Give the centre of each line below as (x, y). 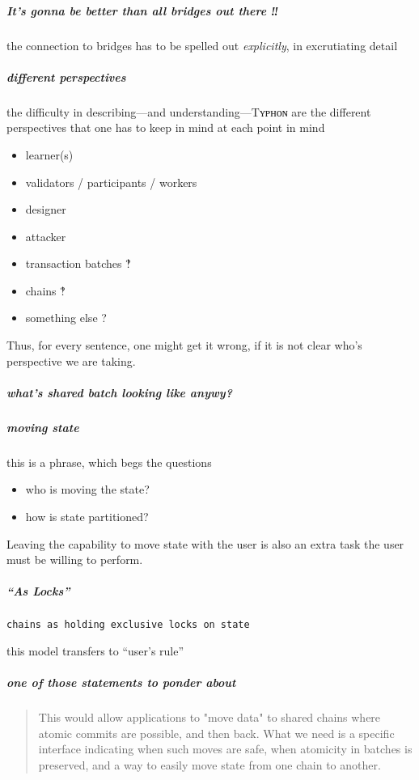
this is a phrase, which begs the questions (109, 462)
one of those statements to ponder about (121, 682)
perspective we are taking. (71, 360)
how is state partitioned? (87, 516)
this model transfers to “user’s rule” (95, 650)
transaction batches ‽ (78, 263)
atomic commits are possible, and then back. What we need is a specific (216, 733)
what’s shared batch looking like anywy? (119, 392)
